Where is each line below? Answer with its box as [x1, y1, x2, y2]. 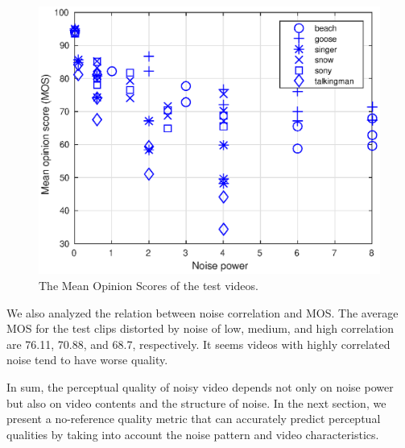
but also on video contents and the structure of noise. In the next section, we [6, 394, 386, 411]
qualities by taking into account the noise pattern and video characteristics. [6, 425, 379, 442]
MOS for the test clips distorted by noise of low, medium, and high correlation [6, 320, 395, 337]
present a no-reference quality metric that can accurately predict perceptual [6, 410, 381, 427]
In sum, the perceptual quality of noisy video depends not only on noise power [6, 379, 394, 396]
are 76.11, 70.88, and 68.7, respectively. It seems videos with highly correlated [6, 335, 391, 352]
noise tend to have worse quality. [6, 351, 168, 368]
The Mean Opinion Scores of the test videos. [39, 277, 258, 294]
